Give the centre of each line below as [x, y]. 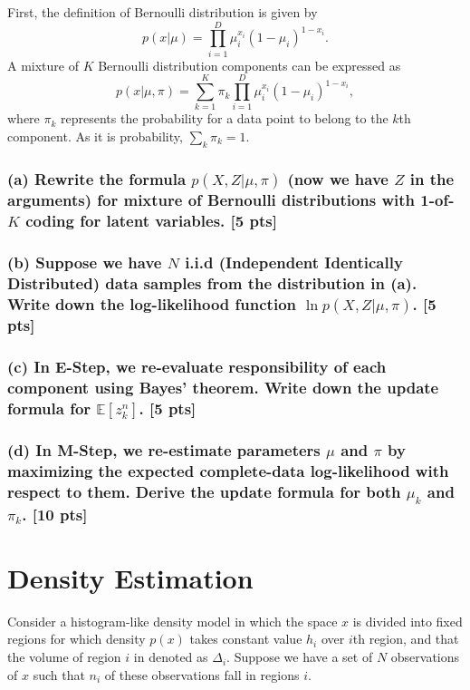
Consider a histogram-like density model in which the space [173, 621]
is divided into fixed [408, 621]
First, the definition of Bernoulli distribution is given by [163, 12]
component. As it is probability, [95, 136]
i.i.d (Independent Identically [294, 262]
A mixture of [43, 65]
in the [432, 178]
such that [59, 674]
